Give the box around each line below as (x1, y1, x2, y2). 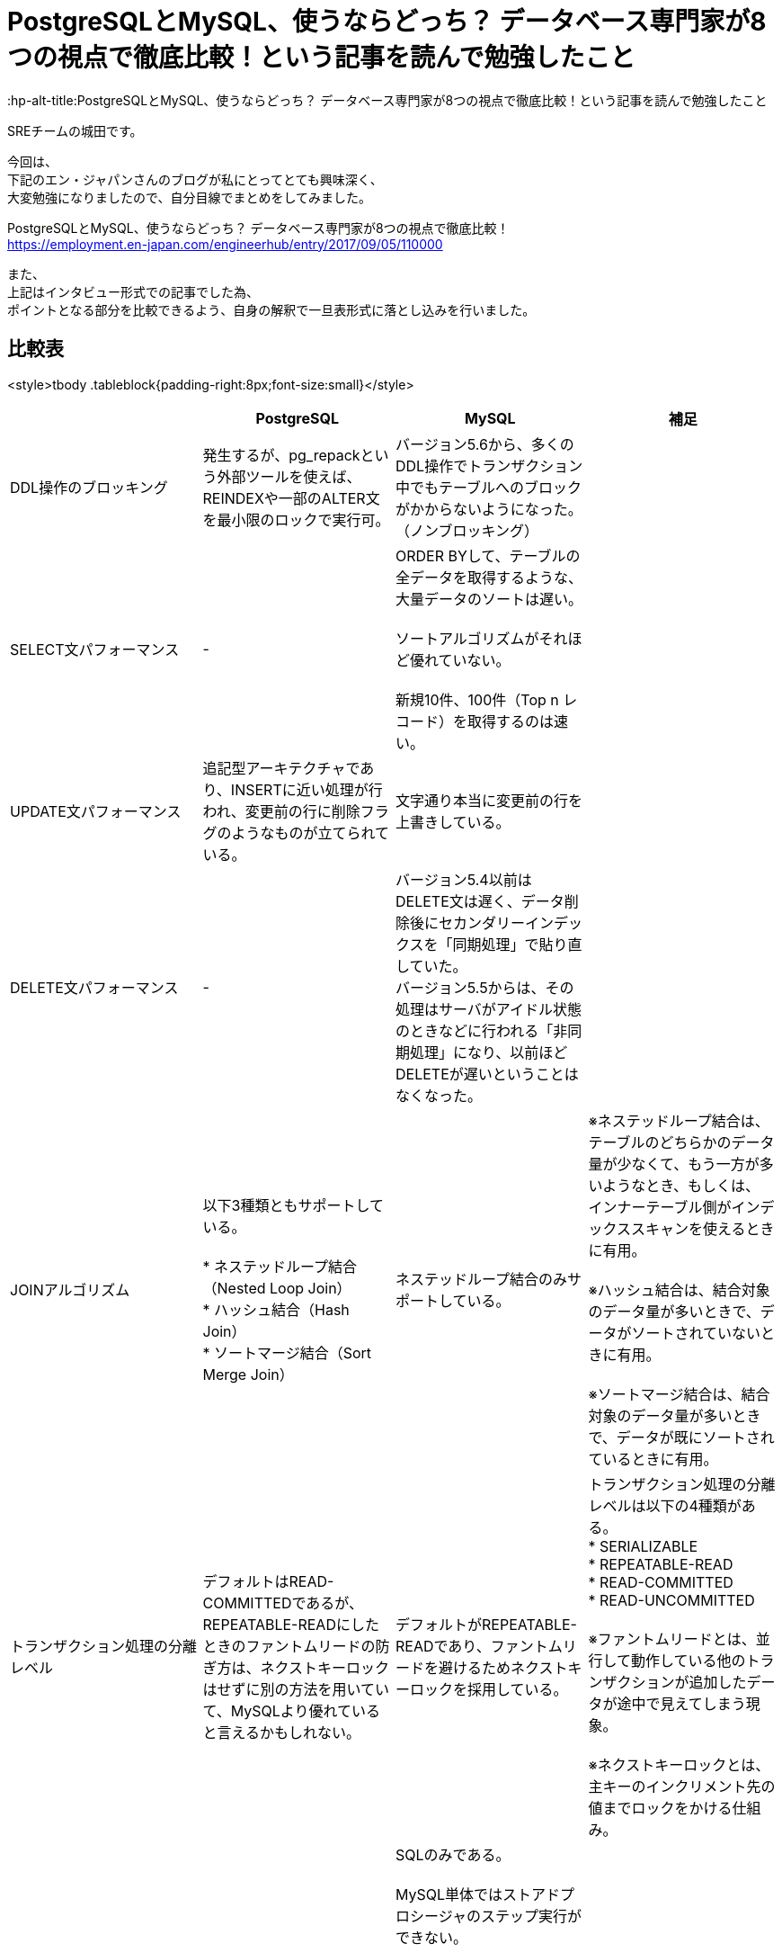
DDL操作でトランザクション (395, 456, 583, 475)
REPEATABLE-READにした (202, 1615, 379, 1634)
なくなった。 (395, 1086, 483, 1105)
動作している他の (631, 1651, 746, 1670)
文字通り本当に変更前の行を (395, 791, 583, 810)
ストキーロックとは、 (626, 1755, 770, 1774)
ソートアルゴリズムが (395, 629, 539, 648)
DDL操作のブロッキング (10, 478, 168, 497)
